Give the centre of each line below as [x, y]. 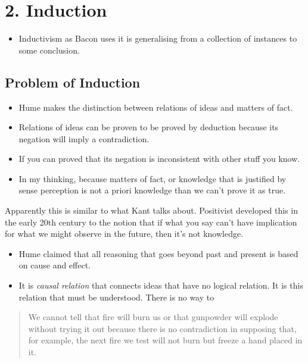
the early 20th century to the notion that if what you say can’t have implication [151, 222]
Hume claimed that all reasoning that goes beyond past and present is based [158, 253]
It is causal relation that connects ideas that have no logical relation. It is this [161, 285]
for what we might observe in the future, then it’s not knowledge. [124, 234]
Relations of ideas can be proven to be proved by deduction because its [149, 127]
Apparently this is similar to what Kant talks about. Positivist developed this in [152, 210]
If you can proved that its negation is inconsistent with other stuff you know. [159, 159]
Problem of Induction [73, 82]
